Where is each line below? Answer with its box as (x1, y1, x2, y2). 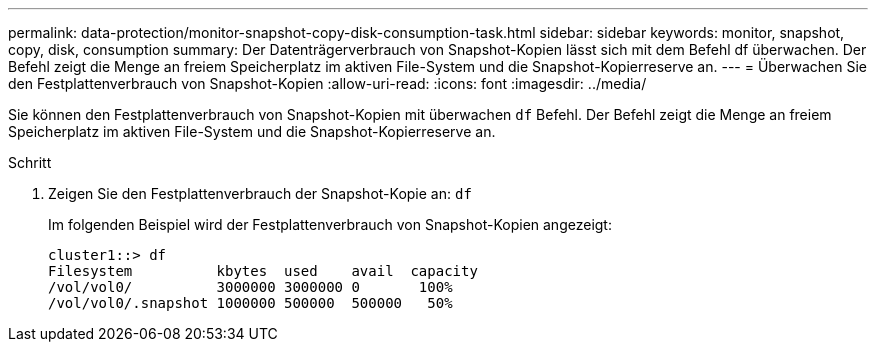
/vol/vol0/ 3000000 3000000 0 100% (48, 279, 453, 295)
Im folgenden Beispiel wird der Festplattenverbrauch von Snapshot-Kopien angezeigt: (48, 216, 612, 233)
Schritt (8, 154, 52, 171)
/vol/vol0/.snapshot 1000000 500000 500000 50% (48, 295, 453, 311)
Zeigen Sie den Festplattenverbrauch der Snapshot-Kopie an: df (48, 185, 472, 202)
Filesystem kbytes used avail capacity (48, 263, 478, 279)
